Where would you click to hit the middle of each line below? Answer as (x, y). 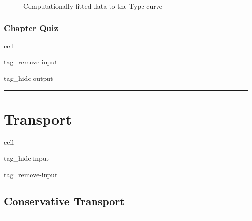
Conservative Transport (64, 200)
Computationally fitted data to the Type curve (93, 6)
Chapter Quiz (31, 27)
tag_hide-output (29, 78)
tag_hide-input (26, 158)
